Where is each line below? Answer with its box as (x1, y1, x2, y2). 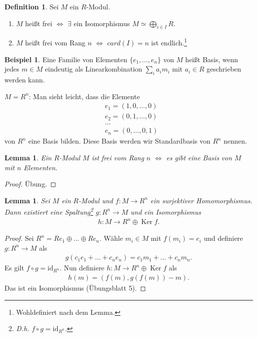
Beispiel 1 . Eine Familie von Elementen (4, 54, 127, 64)
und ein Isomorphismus (130, 206, 201, 217)
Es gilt (4, 262, 24, 273)
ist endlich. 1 (151, 36, 187, 48)
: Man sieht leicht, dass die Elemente (29, 91, 140, 101)
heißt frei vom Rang (25, 37, 86, 48)
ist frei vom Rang (91, 152, 144, 162)
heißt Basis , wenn (185, 54, 238, 64)
